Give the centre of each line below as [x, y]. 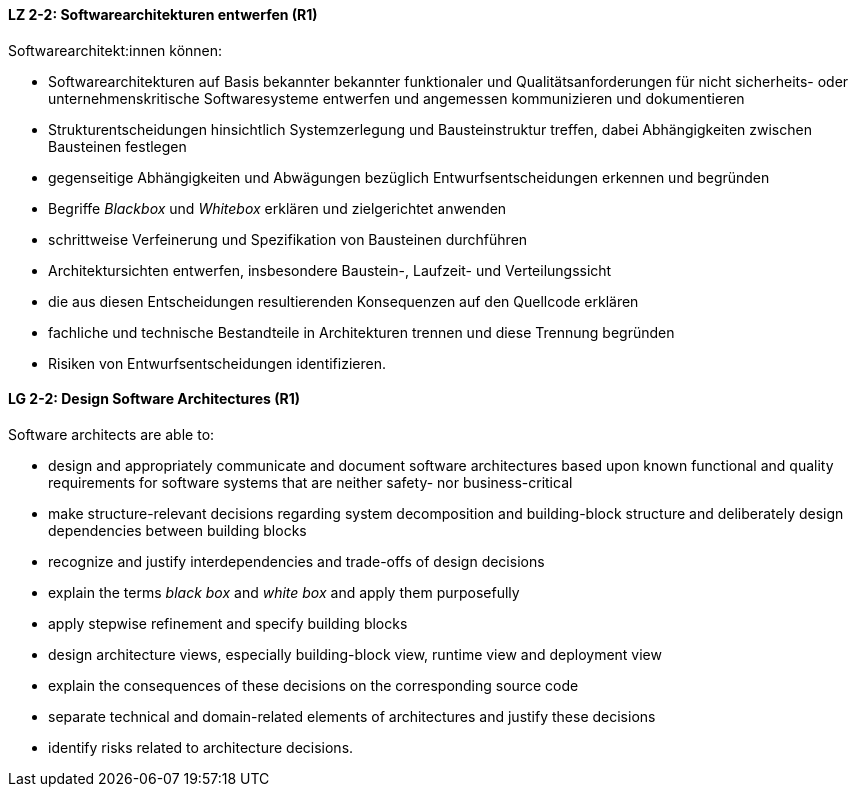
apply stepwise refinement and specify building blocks [228, 623]
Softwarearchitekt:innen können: [115, 50]
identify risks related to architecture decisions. [201, 747]
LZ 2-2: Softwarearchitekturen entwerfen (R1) [163, 14]
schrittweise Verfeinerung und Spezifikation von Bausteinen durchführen [288, 239]
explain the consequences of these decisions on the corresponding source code [313, 685]
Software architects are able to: [111, 434]
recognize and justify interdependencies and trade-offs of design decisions [296, 561]
